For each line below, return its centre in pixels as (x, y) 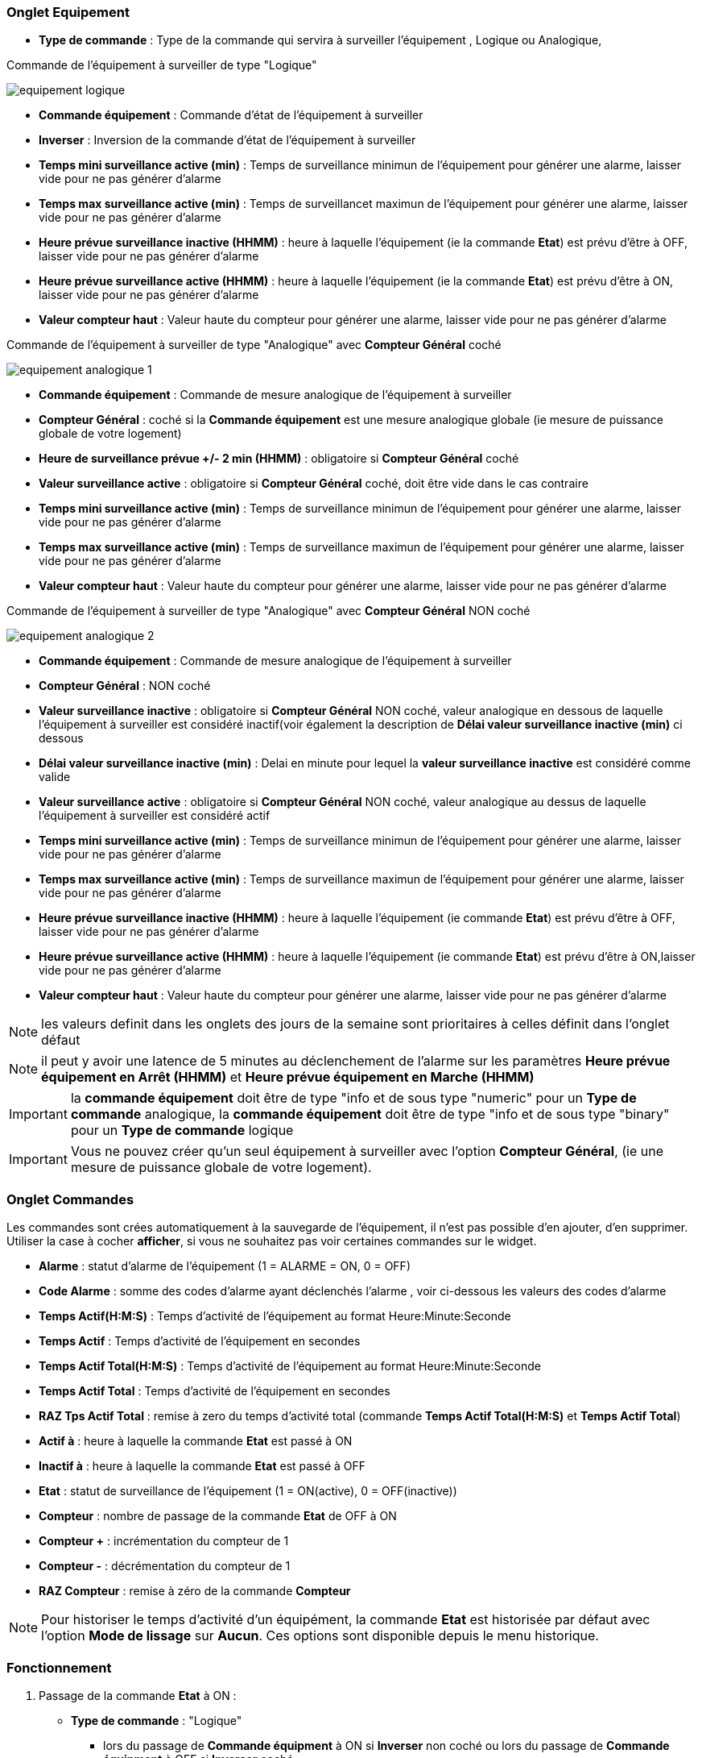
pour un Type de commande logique (182, 1130)
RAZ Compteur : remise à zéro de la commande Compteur (195, 1591)
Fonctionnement (59, 1667)
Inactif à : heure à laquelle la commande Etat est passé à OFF (202, 1466)
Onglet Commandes (70, 1199)
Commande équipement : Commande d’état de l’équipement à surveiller (231, 115)
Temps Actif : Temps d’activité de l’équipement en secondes (200, 1341)
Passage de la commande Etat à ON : (138, 1695)
